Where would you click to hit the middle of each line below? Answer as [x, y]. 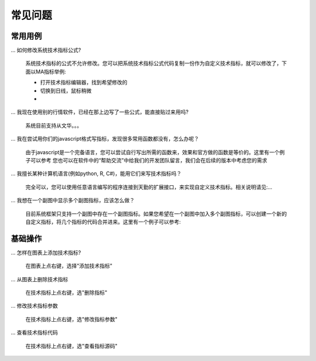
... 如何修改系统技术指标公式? [46, 50]
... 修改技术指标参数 [35, 306]
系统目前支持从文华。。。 [54, 125]
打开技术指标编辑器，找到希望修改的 [84, 83]
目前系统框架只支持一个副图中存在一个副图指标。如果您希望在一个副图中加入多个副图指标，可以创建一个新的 [156, 213]
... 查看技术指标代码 [35, 333]
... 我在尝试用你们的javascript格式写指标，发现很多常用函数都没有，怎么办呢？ [105, 139]
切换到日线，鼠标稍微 [66, 90]
